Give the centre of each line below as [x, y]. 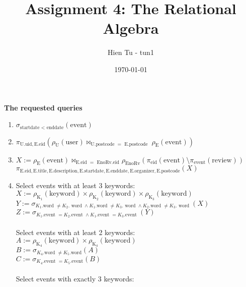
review [222, 160]
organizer [144, 171]
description [65, 171]
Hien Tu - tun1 [131, 52]
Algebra [131, 28]
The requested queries [43, 107]
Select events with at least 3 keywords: [75, 185]
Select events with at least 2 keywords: [75, 232]
